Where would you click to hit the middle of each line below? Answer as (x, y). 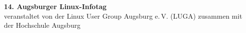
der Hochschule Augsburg (42, 25)
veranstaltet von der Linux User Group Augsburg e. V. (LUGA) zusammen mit (123, 16)
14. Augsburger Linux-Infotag (55, 6)
